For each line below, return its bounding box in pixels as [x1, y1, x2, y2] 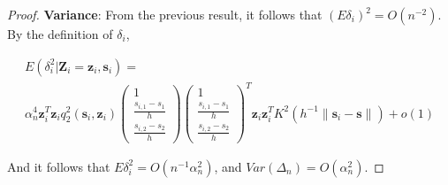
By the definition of [7, 25, 113, 42]
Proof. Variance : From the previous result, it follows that [7, 5, 323, 23]
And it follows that [7, 157, 110, 175]
